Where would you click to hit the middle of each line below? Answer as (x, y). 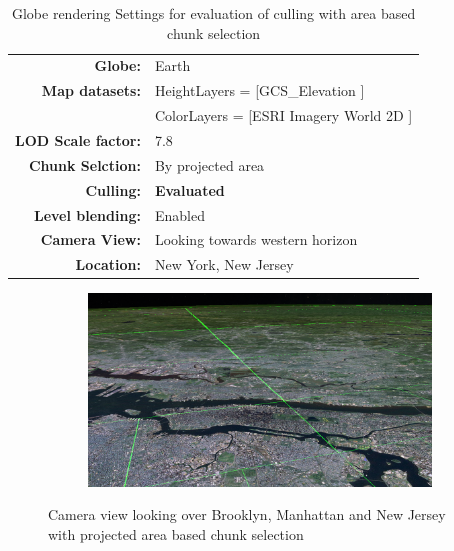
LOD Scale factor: (78, 139)
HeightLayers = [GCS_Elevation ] (259, 90)
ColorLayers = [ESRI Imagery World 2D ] (283, 115)
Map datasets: (91, 90)
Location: (108, 264)
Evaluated (189, 189)
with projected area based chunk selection (176, 533)
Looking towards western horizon (256, 239)
